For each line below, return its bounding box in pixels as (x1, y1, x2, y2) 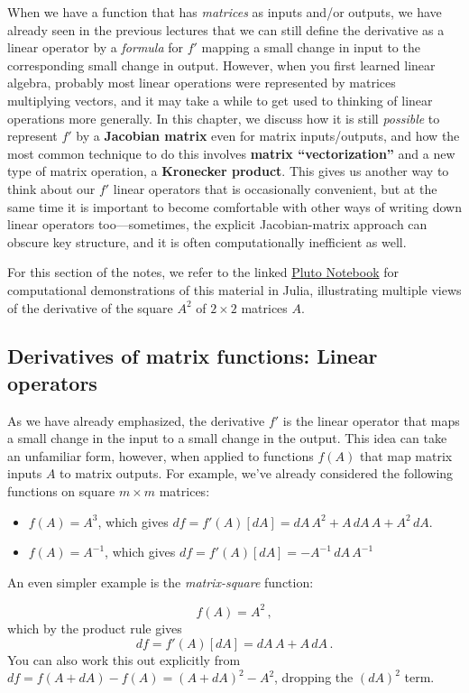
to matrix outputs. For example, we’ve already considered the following (60, 464, 454, 483)
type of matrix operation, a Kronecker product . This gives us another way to (7, 162, 449, 180)
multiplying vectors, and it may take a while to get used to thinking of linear (7, 90, 433, 109)
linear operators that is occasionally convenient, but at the (113, 179, 437, 198)
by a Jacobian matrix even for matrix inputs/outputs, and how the (76, 126, 460, 145)
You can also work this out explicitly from (7, 650, 241, 669)
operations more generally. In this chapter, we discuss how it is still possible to (7, 108, 440, 127)
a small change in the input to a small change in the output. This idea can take (7, 429, 447, 448)
